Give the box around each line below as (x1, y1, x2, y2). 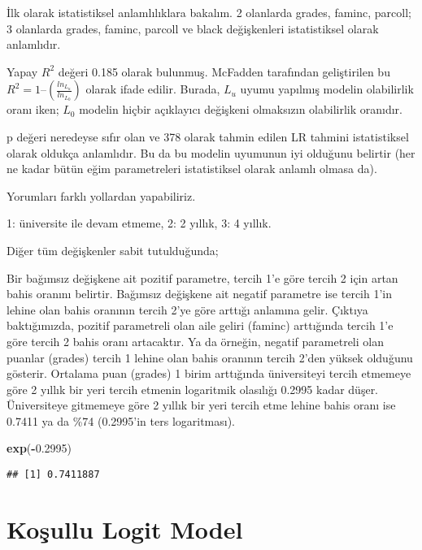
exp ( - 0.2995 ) (7, 440, 72, 457)
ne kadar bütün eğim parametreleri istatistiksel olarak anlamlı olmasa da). (7, 160, 377, 177)
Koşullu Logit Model (7, 512, 243, 545)
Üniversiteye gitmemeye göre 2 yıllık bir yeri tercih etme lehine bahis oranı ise (7, 396, 396, 414)
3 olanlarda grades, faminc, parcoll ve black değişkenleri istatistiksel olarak (7, 19, 379, 37)
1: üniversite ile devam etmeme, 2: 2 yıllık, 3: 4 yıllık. (7, 214, 272, 232)
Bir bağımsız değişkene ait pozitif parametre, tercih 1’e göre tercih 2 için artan (7, 269, 398, 286)
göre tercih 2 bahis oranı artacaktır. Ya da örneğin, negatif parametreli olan (7, 332, 384, 349)
